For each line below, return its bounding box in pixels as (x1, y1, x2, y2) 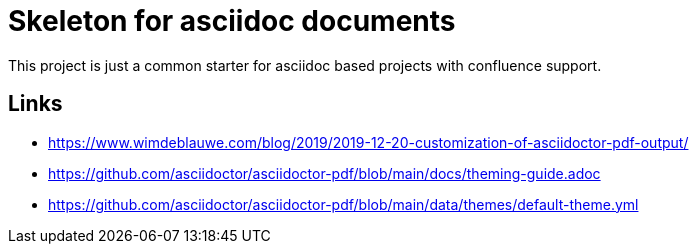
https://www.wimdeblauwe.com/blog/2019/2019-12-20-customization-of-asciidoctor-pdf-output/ (48, 133, 689, 151)
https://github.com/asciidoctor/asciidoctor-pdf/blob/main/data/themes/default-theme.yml (48, 195, 639, 213)
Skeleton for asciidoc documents (8, 4, 456, 38)
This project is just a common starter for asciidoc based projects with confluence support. (8, 56, 602, 74)
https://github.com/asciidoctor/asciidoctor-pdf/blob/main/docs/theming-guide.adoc (48, 164, 601, 182)
